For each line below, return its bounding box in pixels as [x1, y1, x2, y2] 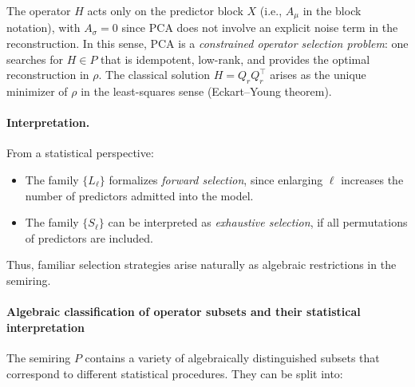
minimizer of [6, 83, 68, 100]
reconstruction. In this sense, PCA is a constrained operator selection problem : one [6, 35, 409, 52]
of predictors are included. [25, 229, 153, 246]
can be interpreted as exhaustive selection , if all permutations [108, 214, 408, 231]
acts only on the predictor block [87, 2, 243, 18]
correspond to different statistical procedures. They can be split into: [6, 365, 343, 381]
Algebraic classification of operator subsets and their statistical [6, 303, 361, 320]
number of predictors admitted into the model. [25, 187, 254, 203]
